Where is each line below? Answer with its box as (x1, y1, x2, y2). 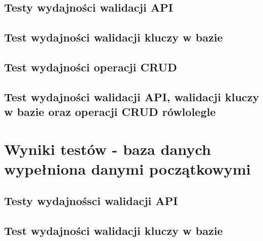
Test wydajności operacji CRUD (4, 59, 177, 74)
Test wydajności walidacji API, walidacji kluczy (4, 89, 259, 104)
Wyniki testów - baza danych (4, 138, 211, 159)
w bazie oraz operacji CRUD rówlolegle (4, 104, 216, 119)
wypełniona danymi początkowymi (4, 158, 251, 179)
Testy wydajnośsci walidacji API (4, 193, 178, 209)
